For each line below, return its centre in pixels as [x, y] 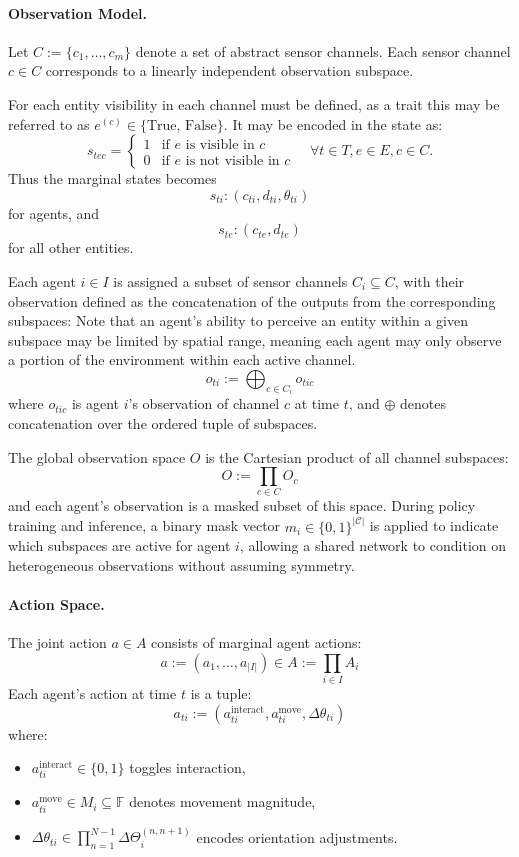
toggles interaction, [187, 767]
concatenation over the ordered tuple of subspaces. [163, 422]
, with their [429, 280]
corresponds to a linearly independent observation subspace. [229, 70]
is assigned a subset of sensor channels [230, 280]
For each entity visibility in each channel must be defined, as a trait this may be [254, 103]
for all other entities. [71, 247]
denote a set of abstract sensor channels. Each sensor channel [323, 50]
